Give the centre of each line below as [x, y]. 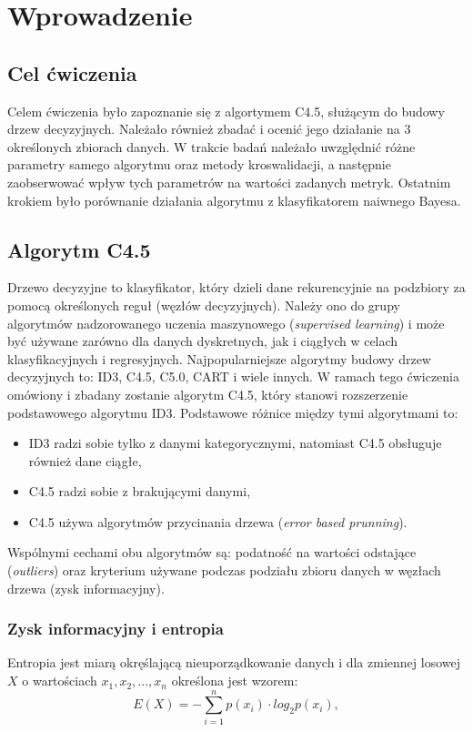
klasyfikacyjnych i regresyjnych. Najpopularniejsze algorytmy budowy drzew [219, 358]
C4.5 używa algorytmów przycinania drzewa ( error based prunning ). [218, 521]
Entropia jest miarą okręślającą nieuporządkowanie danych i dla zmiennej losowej [234, 662]
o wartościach [60, 681]
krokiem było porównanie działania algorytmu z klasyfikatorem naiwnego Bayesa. [234, 200]
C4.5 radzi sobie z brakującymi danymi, [140, 491]
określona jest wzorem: [235, 681]
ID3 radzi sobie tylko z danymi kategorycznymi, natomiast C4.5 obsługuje [235, 443]
